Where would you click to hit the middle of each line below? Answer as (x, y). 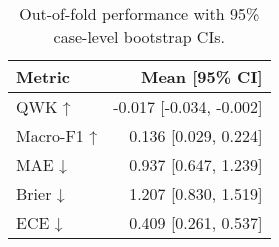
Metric (43, 76)
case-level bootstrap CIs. (139, 36)
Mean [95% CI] (201, 76)
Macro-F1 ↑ (57, 135)
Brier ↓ (40, 193)
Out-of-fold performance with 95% (139, 13)
